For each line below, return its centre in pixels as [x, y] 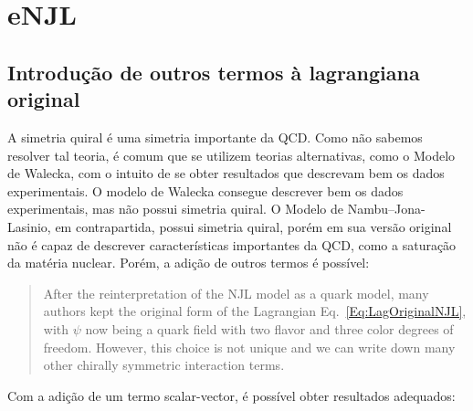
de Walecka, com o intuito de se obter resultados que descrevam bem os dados [226, 173]
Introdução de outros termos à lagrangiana [214, 72]
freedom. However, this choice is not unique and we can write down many [249, 347]
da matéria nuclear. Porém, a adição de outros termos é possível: [189, 263]
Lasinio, [29, 226]
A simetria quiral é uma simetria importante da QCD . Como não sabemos [215, 137]
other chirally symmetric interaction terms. [164, 365]
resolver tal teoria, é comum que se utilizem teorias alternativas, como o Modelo [231, 155]
